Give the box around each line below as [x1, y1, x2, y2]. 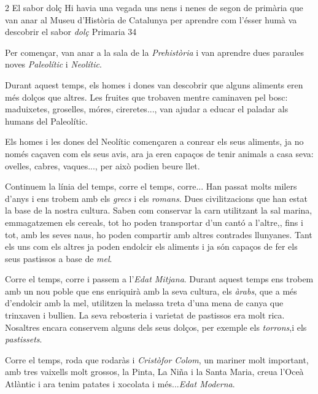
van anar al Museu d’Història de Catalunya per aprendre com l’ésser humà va [5, 13, 297, 26]
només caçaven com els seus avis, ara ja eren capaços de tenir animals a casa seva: [5, 147, 314, 160]
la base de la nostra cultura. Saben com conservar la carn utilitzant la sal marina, [5, 204, 312, 217]
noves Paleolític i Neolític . [5, 58, 102, 71]
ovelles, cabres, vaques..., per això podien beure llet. [5, 159, 200, 172]
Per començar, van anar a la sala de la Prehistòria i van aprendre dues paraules [5, 45, 304, 58]
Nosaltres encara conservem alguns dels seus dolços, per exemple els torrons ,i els [5, 320, 307, 333]
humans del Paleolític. [5, 114, 88, 127]
